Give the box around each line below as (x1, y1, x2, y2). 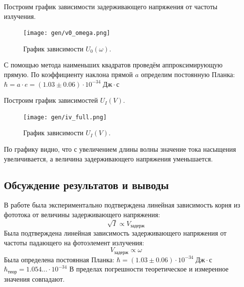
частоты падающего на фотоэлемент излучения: (4, 237, 145, 247)
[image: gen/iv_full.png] (23, 113, 107, 121)
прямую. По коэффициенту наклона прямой (4, 69, 133, 80)
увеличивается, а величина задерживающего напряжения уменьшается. (4, 153, 213, 163)
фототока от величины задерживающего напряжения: (4, 209, 160, 220)
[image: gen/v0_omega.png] (23, 30, 110, 37)
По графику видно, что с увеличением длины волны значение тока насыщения (4, 144, 236, 154)
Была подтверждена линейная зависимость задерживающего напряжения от (4, 228, 227, 238)
